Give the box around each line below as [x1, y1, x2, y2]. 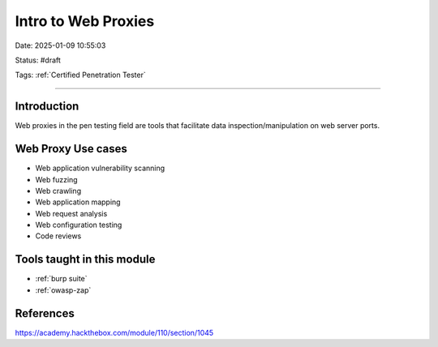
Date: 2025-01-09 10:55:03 [15, 41, 106, 50]
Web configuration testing [35, 220, 122, 230]
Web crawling [35, 186, 81, 195]
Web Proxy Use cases [15, 142, 127, 156]
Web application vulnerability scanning [35, 163, 165, 173]
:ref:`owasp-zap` [35, 285, 92, 295]
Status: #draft [15, 55, 61, 65]
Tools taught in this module [15, 252, 156, 267]
